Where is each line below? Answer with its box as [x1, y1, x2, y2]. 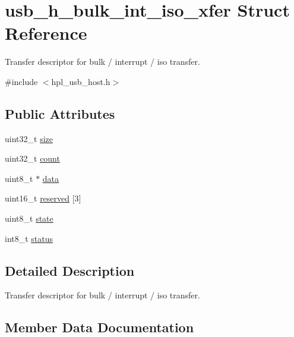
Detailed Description [5, 261, 135, 279]
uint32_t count [5, 152, 60, 165]
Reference [5, 21, 87, 45]
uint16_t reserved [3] [5, 192, 81, 204]
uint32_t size [5, 132, 53, 144]
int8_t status [5, 232, 53, 244]
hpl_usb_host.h [51, 75, 110, 87]
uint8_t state [5, 212, 53, 225]
